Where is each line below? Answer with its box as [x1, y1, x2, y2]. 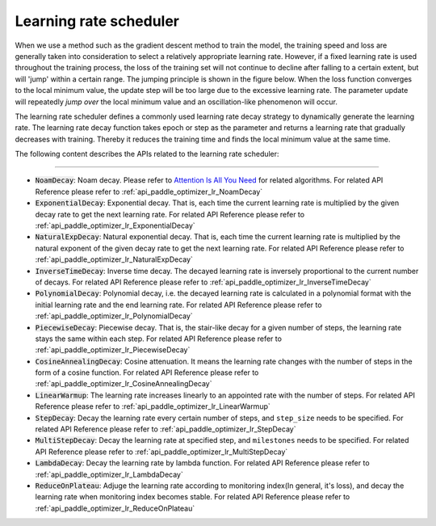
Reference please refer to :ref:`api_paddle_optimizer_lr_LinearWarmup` [35, 402, 270, 411]
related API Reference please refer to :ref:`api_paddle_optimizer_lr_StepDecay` [35, 424, 296, 434]
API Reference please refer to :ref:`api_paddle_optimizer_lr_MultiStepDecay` [35, 447, 288, 457]
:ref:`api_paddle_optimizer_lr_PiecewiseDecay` [35, 345, 191, 355]
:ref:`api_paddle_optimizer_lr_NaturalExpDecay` [35, 255, 194, 264]
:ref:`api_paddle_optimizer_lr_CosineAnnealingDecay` [35, 379, 213, 389]
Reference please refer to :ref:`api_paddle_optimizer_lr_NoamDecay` [35, 187, 263, 196]
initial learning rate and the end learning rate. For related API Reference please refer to [35, 300, 322, 309]
